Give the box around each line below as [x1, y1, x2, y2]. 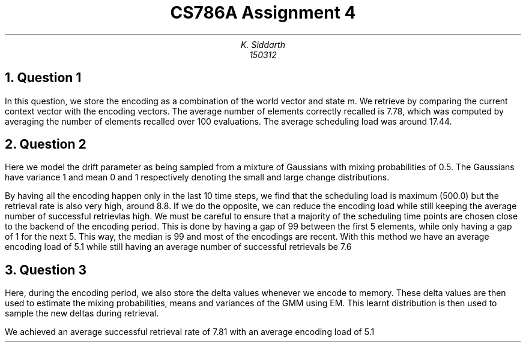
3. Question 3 [5, 262, 86, 277]
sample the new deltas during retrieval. [5, 308, 159, 319]
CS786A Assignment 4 [170, 2, 356, 23]
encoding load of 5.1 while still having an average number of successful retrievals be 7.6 [5, 242, 352, 252]
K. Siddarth [241, 39, 285, 50]
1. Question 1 [5, 70, 82, 86]
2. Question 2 [5, 137, 86, 152]
